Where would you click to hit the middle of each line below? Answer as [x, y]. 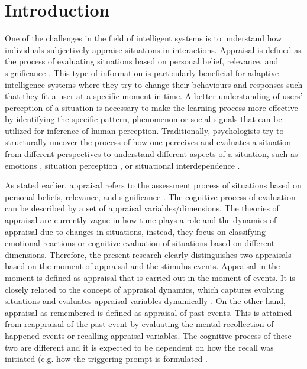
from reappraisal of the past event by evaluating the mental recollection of [139, 324]
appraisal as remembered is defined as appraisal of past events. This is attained [148, 312]
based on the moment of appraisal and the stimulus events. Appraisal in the [143, 266]
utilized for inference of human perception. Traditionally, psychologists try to [144, 130]
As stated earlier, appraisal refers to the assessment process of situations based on [153, 185]
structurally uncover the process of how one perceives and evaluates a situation [148, 142]
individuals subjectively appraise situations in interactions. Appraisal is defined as [153, 49]
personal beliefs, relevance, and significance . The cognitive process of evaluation [150, 196]
